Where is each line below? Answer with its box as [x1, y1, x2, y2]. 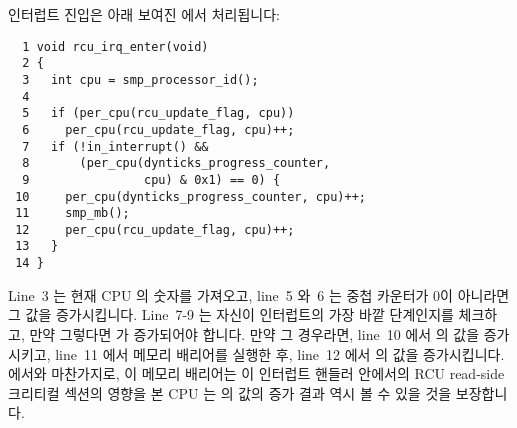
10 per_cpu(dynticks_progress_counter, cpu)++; [15, 189, 366, 204]
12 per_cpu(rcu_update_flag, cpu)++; [15, 222, 295, 237]
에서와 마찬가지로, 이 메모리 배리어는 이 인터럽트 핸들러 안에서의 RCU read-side [8, 363, 505, 384]
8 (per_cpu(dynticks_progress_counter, [22, 156, 331, 171]
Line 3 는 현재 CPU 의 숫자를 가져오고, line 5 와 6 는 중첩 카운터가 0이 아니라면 [8, 284, 510, 305]
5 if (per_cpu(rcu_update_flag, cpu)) [22, 106, 295, 121]
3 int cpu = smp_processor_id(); [22, 72, 259, 87]
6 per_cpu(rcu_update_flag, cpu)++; [22, 122, 295, 137]
